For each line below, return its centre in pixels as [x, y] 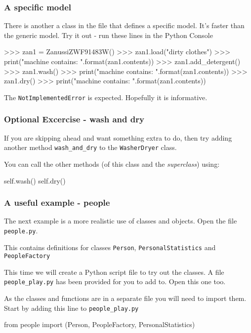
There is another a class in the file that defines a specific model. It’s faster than [124, 25]
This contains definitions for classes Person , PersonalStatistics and [110, 247]
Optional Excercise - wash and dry [74, 119]
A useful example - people [57, 203]
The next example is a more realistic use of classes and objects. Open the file [121, 221]
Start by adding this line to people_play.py [71, 308]
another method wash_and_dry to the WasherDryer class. [90, 147]
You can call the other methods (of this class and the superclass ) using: [112, 164]
